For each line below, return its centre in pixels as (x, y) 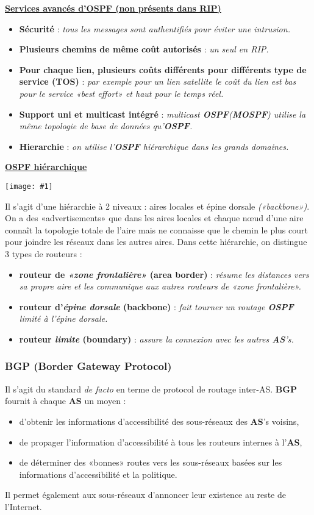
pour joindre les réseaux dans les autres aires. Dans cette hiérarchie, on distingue (156, 242)
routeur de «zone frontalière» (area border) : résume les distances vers (164, 274)
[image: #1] (29, 186)
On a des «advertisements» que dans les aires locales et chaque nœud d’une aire (154, 218)
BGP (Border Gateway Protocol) (88, 366)
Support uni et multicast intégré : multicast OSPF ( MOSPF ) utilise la (162, 114)
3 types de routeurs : (44, 253)
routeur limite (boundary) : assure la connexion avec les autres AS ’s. (156, 339)
